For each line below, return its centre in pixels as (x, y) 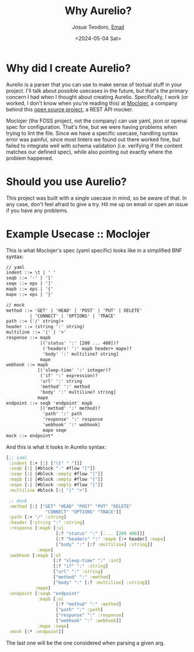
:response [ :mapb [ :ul (36, 528)
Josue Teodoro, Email (98, 27)
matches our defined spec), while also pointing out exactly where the (89, 152)
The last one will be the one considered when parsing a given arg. (85, 643)
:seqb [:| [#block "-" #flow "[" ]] (52, 469)
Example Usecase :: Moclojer (78, 234)
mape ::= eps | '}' (30, 294)
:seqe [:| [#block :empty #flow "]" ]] (56, 474)
